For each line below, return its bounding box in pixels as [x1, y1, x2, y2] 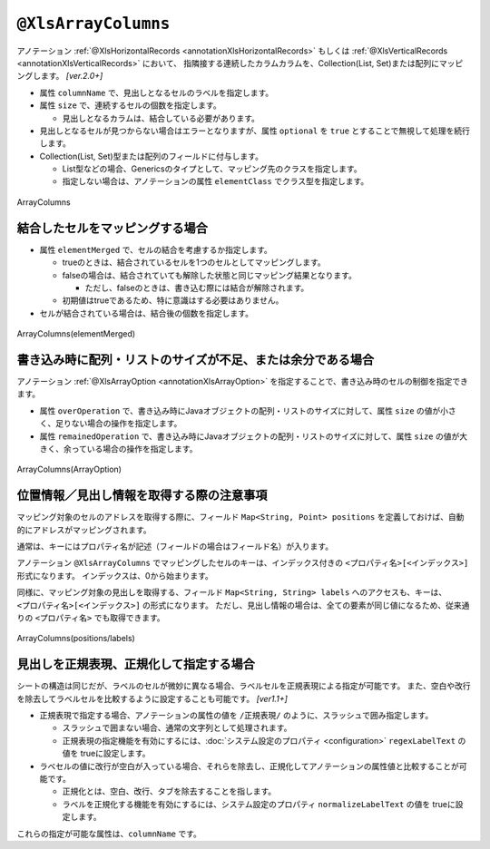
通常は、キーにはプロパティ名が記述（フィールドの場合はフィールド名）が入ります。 [16, 541, 334, 552]
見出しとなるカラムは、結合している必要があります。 [62, 112, 260, 123]
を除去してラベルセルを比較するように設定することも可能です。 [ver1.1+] [16, 693, 288, 704]
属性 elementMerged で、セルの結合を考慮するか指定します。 [39, 244, 272, 255]
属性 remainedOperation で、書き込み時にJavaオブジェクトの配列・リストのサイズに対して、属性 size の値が [39, 431, 460, 442]
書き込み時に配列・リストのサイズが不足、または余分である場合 [16, 352, 375, 367]
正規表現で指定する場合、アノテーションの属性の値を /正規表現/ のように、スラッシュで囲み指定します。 [39, 710, 434, 721]
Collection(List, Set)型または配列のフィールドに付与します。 [39, 151, 263, 161]
